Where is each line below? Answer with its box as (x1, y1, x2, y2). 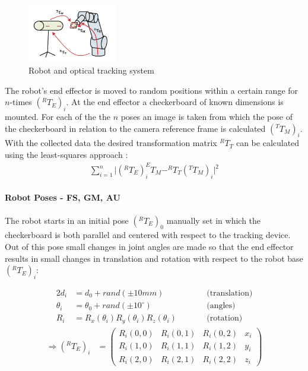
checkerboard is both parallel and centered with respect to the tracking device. (5, 229, 291, 241)
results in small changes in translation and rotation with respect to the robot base (5, 252, 303, 264)
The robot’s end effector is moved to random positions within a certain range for (5, 84, 299, 96)
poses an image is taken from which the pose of (120, 110, 293, 122)
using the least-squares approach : (5, 148, 128, 160)
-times (9, 96, 32, 108)
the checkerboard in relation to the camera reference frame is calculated (5, 122, 266, 134)
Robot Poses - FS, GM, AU (5, 191, 120, 204)
